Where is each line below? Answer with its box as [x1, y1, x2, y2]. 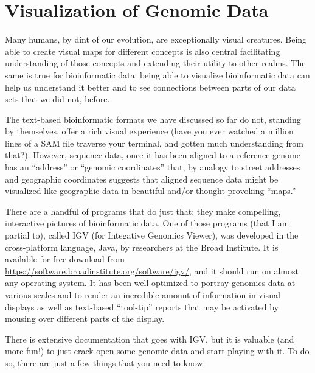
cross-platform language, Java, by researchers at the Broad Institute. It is [5, 240, 279, 253]
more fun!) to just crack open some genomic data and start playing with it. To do [5, 344, 310, 357]
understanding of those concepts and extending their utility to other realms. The [5, 57, 306, 69]
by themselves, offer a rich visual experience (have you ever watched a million [5, 125, 294, 138]
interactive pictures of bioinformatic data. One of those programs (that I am [5, 217, 289, 229]
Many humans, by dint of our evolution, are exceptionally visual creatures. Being [5, 33, 307, 46]
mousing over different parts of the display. [5, 312, 165, 325]
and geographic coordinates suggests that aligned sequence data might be [5, 172, 279, 185]
